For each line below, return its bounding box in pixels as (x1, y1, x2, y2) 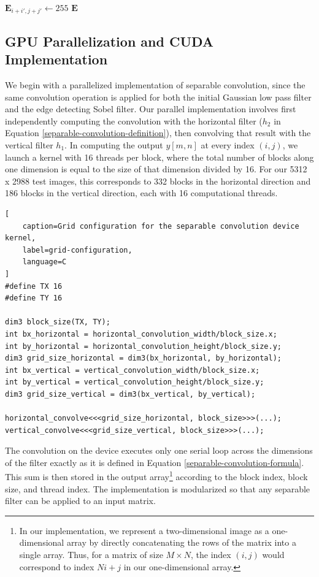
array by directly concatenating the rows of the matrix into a (66, 536, 296, 549)
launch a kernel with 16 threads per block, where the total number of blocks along (5, 150, 314, 163)
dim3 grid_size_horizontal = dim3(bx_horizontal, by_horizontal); (5, 354, 282, 363)
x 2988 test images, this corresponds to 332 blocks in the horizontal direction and (5, 174, 311, 187)
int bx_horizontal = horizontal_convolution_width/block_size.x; (5, 329, 277, 338)
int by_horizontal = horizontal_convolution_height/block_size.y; (5, 342, 282, 351)
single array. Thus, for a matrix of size (19, 548, 163, 561)
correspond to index (19, 560, 94, 573)
